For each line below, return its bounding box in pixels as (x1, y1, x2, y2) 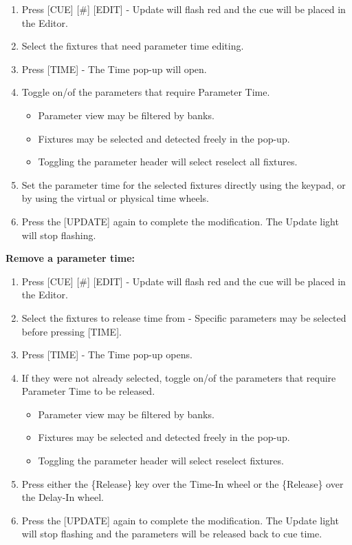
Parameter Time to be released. (21, 384, 155, 398)
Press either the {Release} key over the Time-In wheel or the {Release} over (21, 476, 344, 491)
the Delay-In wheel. (21, 490, 104, 504)
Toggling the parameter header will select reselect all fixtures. (38, 154, 298, 169)
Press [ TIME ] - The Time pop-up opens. (21, 347, 192, 362)
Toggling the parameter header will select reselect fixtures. (38, 453, 284, 468)
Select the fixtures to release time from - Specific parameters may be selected (21, 310, 346, 325)
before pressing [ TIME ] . (21, 324, 122, 338)
